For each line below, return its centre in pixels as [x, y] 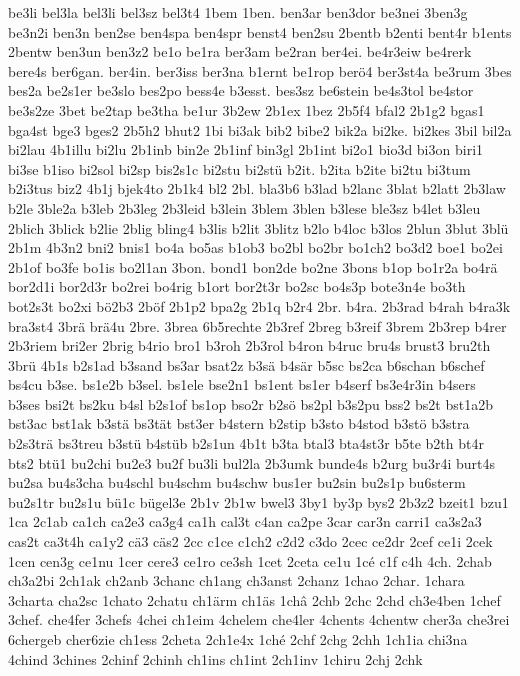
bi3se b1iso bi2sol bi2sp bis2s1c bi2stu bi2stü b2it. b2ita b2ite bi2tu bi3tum [239, 168]
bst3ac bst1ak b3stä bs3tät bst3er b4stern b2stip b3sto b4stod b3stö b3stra [239, 423]
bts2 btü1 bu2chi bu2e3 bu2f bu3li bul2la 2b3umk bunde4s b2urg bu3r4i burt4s [251, 462]
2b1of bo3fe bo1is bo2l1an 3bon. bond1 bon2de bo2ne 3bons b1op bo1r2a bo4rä [253, 266]
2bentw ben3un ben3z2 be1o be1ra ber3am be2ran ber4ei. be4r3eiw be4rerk [240, 51]
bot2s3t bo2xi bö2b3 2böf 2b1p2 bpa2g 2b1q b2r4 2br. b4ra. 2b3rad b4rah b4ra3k [259, 305]
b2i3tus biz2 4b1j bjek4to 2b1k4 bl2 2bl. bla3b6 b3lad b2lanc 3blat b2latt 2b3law [257, 188]
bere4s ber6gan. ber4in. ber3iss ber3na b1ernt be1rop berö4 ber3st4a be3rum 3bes [260, 70]
